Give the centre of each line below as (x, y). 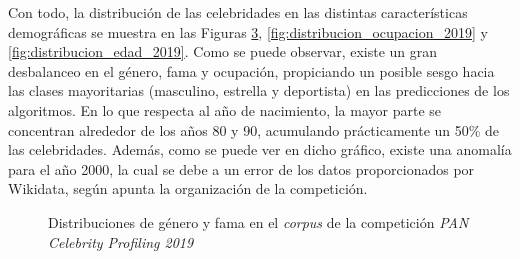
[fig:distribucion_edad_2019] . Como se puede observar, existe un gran (223, 51)
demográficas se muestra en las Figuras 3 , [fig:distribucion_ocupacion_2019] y (248, 31)
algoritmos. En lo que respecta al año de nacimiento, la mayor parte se (224, 109)
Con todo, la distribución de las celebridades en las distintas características (238, 12)
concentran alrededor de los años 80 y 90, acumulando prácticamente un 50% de (254, 129)
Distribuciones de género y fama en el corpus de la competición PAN (258, 221)
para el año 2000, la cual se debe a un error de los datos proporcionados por (241, 168)
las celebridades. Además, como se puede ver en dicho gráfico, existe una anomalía (260, 149)
